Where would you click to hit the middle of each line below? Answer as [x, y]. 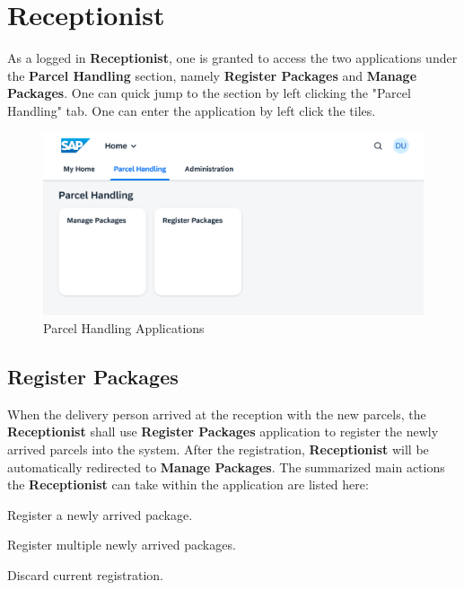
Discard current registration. [86, 574]
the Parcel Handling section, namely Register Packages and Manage [212, 75]
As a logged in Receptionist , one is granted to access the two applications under [232, 58]
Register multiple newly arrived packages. [122, 545]
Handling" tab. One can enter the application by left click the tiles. [192, 110]
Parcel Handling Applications [124, 328]
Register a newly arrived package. [100, 514]
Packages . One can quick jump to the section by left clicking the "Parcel [209, 93]
